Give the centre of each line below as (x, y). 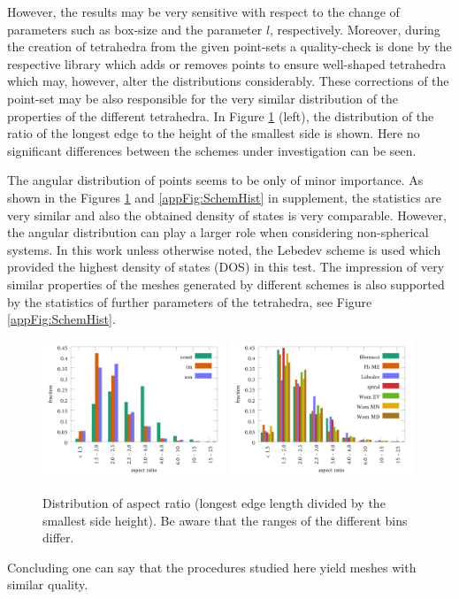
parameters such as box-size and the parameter (135, 29)
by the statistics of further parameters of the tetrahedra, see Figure (190, 301)
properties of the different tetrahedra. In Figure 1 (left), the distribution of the (221, 115)
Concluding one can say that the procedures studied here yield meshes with (212, 567)
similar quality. (48, 584)
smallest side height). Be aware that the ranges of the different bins (225, 520)
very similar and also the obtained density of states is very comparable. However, (227, 215)
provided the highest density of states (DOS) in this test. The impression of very (226, 267)
